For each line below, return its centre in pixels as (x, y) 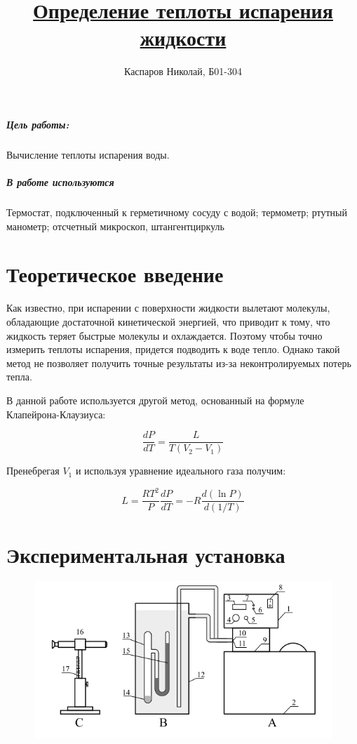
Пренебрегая (33, 471)
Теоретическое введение (115, 274)
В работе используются (60, 182)
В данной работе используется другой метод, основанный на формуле (155, 400)
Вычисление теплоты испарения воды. (88, 154)
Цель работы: (38, 124)
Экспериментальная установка (146, 554)
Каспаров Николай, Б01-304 (183, 71)
